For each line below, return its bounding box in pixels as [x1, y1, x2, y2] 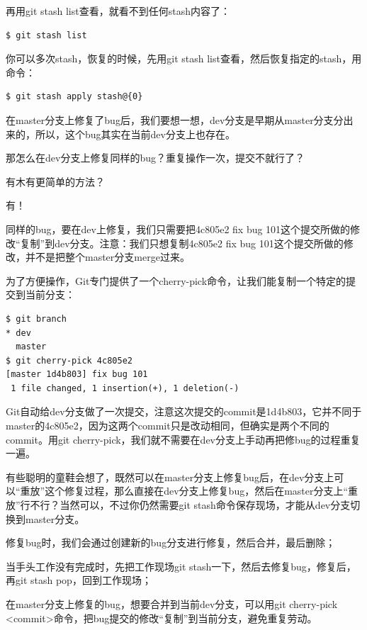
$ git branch [6, 313, 67, 324]
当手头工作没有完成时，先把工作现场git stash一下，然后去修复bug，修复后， [6, 558, 356, 573]
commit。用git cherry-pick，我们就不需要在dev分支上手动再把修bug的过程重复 [6, 432, 361, 446]
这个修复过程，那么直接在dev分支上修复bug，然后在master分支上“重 [45, 483, 358, 498]
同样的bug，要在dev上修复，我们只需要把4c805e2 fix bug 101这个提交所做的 [6, 221, 351, 236]
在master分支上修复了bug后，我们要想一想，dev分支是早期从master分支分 [6, 112, 344, 127]
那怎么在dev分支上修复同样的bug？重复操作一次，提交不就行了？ [6, 150, 305, 165]
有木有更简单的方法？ [6, 174, 105, 189]
